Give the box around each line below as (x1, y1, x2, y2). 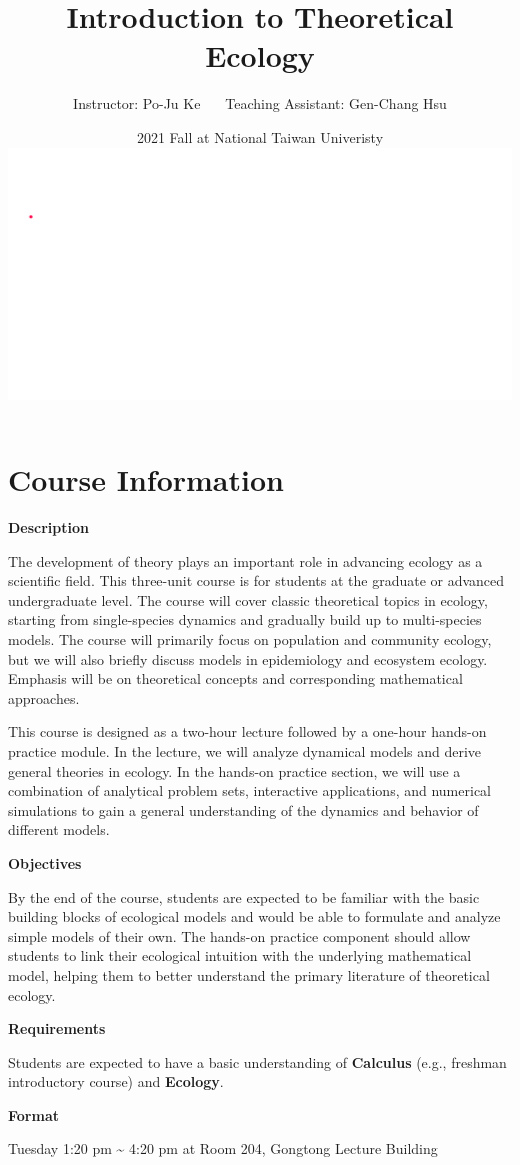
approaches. (8, 687, 80, 708)
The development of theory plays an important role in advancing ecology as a (8, 550, 483, 571)
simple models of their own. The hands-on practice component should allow (8, 925, 471, 946)
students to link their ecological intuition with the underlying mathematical (8, 945, 472, 966)
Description (8, 517, 90, 538)
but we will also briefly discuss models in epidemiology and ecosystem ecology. (8, 648, 488, 669)
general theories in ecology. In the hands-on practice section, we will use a (8, 760, 461, 781)
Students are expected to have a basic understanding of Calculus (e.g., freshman (8, 1051, 507, 1072)
